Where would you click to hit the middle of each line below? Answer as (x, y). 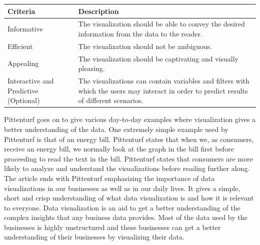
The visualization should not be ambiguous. (145, 46)
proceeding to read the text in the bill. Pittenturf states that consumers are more (128, 158)
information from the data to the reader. (140, 33)
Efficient (20, 46)
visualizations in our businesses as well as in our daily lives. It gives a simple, (122, 188)
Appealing (23, 63)
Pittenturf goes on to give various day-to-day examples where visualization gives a (130, 119)
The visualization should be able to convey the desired (161, 24)
